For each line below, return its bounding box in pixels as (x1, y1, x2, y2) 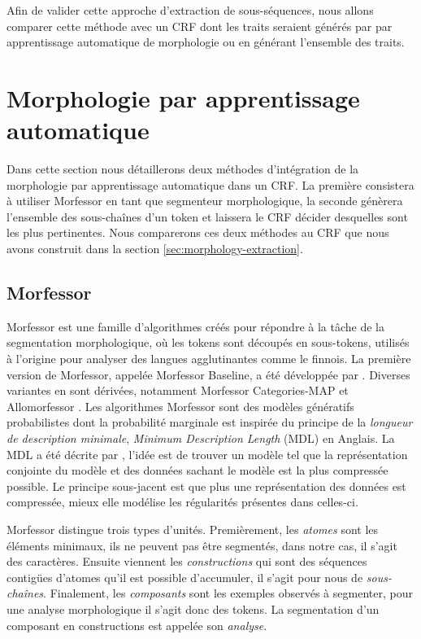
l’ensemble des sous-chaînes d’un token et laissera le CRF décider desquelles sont (7, 208, 408, 225)
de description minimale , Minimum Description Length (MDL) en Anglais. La (7, 430, 395, 447)
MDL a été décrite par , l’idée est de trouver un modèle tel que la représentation (7, 445, 408, 462)
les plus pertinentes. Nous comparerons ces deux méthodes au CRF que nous (7, 224, 389, 241)
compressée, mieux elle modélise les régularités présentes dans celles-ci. (7, 493, 358, 510)
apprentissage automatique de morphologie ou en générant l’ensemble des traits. (7, 33, 405, 50)
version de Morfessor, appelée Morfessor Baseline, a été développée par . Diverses (7, 365, 410, 383)
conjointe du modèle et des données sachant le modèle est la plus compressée (7, 462, 388, 479)
